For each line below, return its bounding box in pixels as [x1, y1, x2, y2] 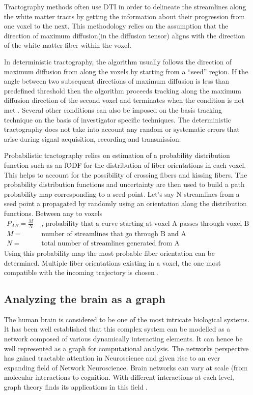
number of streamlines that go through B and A [41, 230, 186, 238]
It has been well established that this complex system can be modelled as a [4, 324, 230, 334]
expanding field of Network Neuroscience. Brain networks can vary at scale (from [4, 362, 248, 372]
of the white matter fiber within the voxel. [4, 40, 132, 50]
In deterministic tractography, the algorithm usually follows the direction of [4, 56, 232, 66]
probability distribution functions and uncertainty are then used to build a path [4, 179, 245, 189]
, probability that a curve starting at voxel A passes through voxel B [41, 220, 250, 227]
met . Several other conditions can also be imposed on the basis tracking [4, 104, 222, 115]
